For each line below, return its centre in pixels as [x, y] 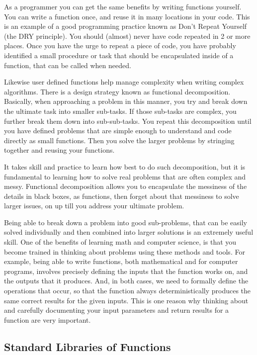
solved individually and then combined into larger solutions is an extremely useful [129, 232]
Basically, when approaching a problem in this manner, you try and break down [126, 101]
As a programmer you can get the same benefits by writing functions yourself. [123, 6]
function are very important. [47, 319]
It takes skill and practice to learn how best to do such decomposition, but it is [125, 166]
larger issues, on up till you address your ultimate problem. [94, 206]
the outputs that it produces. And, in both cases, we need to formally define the [126, 281]
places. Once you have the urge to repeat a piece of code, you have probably [120, 45]
